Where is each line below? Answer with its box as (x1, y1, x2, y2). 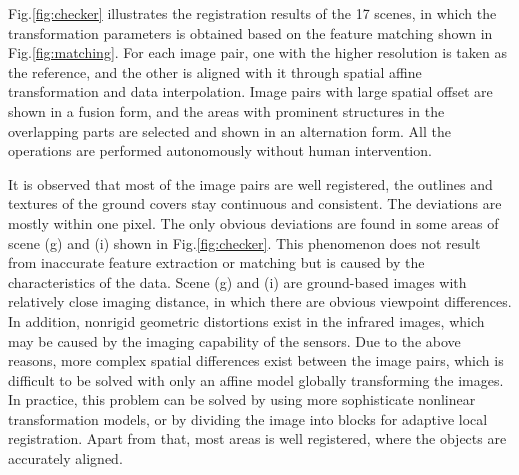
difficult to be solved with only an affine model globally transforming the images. (8, 369, 504, 390)
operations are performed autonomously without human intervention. (8, 140, 432, 161)
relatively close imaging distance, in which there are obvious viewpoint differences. (8, 291, 512, 312)
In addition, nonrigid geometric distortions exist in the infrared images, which (8, 310, 485, 331)
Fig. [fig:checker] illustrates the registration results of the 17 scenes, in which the (8, 3, 497, 23)
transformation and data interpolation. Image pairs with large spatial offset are (8, 81, 493, 102)
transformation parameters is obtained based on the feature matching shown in (8, 22, 493, 43)
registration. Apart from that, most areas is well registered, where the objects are (8, 428, 507, 449)
